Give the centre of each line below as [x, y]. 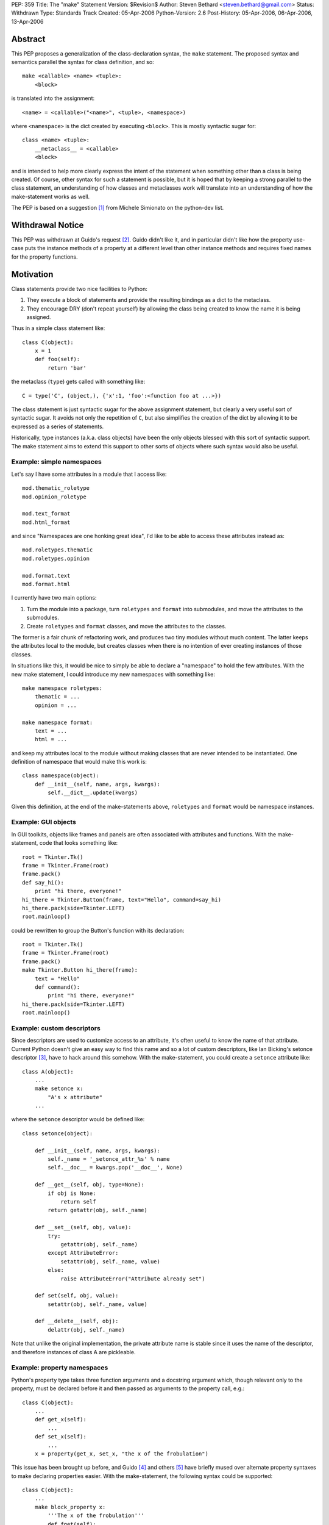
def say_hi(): [43, 882]
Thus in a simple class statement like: [58, 328]
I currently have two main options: [54, 598]
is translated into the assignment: [53, 98]
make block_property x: [70, 1507]
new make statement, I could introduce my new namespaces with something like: [113, 674]
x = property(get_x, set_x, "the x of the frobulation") [121, 1454]
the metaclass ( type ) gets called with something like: [78, 382]
